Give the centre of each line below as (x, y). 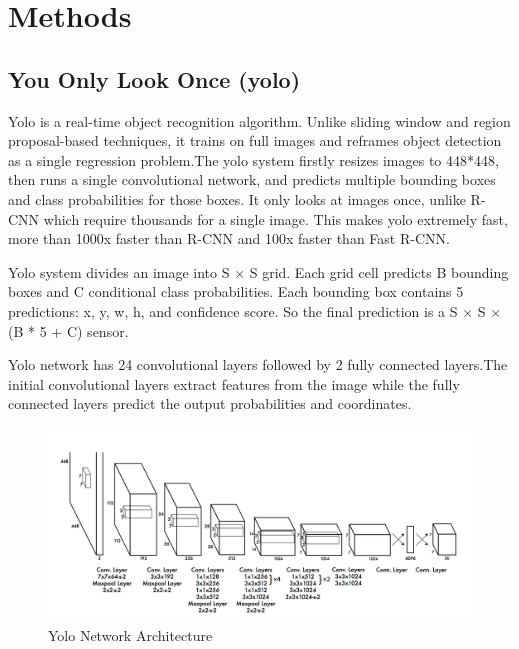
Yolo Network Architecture (130, 635)
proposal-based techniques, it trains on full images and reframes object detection (255, 140)
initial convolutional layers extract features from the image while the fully (234, 383)
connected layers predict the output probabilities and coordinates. (210, 403)
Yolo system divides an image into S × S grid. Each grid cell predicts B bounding (258, 271)
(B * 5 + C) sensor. (68, 330)
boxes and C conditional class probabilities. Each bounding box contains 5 (236, 291)
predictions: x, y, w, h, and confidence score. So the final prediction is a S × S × (255, 310)
